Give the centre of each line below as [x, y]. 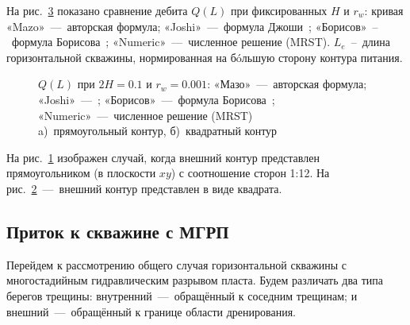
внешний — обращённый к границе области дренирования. [151, 311]
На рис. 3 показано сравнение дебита [97, 10]
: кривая [384, 10]
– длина [370, 42]
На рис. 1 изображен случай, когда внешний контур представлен [163, 157]
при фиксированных [279, 10]
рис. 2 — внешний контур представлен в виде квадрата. [144, 188]
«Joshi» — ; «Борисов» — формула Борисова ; [157, 99]
